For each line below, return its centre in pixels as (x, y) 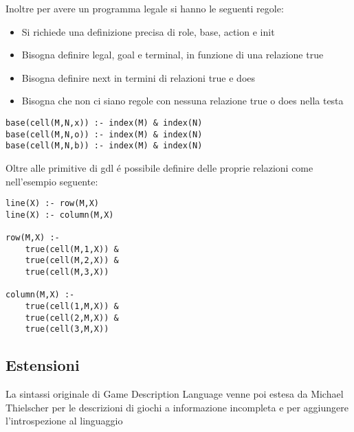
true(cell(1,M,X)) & (72, 307)
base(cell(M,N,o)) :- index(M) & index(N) (104, 134)
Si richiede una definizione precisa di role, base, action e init (148, 31)
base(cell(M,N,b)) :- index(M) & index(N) (104, 146)
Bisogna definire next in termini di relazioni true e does (139, 77)
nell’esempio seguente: (52, 181)
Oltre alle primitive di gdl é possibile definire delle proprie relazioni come (159, 167)
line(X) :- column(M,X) (60, 215)
